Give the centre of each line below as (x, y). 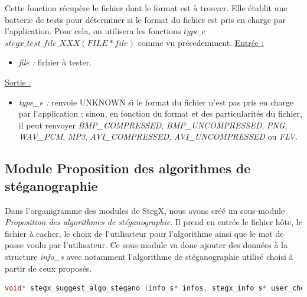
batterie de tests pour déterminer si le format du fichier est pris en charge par (145, 19)
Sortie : (18, 82)
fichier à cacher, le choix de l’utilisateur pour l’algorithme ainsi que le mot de (144, 233)
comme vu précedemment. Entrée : (201, 42)
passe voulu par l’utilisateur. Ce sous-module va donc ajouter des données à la (146, 245)
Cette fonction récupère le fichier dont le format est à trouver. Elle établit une (146, 8)
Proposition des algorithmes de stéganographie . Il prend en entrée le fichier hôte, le (153, 222)
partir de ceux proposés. (48, 268)
